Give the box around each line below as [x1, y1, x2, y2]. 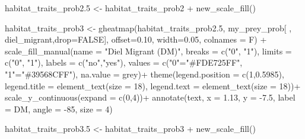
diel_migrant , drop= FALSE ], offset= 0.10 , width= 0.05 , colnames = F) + [5, 33, 267, 46]
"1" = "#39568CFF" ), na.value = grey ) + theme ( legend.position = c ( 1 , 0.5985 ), [5, 67, 284, 80]
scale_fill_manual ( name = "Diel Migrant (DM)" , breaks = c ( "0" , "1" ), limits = [5, 44, 292, 57]
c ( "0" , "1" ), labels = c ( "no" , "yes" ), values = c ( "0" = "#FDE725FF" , [5, 56, 243, 69]
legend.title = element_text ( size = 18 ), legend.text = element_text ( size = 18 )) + [5, 79, 301, 92]
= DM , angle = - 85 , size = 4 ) [5, 102, 113, 115]
